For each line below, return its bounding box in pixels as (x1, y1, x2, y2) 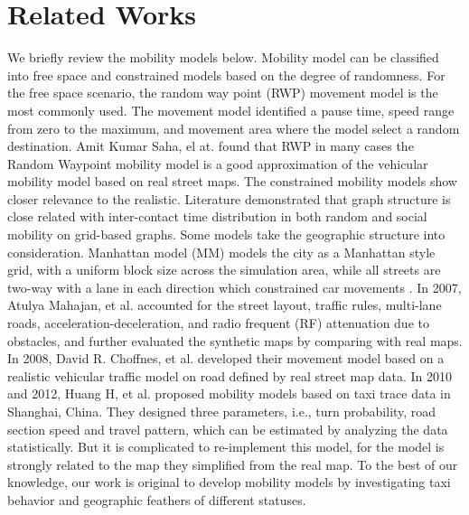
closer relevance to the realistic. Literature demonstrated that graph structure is (7, 189, 451, 208)
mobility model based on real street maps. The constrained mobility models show (7, 172, 457, 191)
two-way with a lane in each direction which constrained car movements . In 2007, (7, 277, 462, 296)
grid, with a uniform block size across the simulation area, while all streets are (7, 260, 441, 279)
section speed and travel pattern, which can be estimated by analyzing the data (7, 419, 448, 438)
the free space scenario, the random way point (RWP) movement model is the (7, 83, 438, 102)
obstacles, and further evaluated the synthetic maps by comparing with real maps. (7, 331, 463, 350)
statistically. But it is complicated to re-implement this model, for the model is (7, 437, 445, 456)
